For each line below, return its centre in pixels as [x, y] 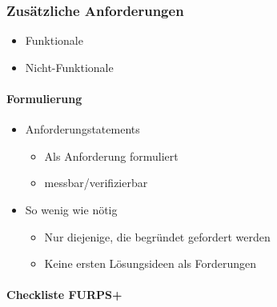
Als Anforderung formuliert [111, 155]
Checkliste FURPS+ [64, 295]
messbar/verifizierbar [96, 183]
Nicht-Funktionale [69, 67]
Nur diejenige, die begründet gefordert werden [157, 236]
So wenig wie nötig [71, 209]
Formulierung [44, 98]
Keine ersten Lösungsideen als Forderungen [151, 263]
